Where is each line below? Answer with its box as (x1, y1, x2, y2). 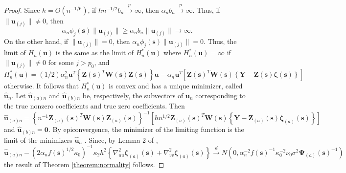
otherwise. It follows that (4, 81, 79, 91)
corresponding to (195, 90, 246, 100)
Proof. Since (4, 4, 40, 15)
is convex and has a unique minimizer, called (109, 81, 243, 91)
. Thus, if (192, 4, 220, 15)
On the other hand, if (4, 36, 69, 46)
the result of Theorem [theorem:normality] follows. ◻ (4, 159, 164, 169)
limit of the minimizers (4, 134, 72, 145)
